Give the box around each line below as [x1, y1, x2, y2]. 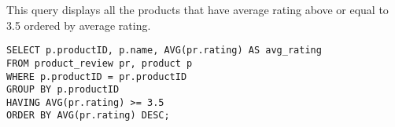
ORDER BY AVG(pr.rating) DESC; [6, 110, 170, 122]
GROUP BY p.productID [6, 84, 120, 96]
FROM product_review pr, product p [6, 57, 193, 69]
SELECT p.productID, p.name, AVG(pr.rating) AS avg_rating [6, 45, 322, 56]
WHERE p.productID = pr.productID [6, 71, 187, 82]
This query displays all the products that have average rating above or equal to [6, 2, 389, 17]
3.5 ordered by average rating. [6, 16, 151, 33]
